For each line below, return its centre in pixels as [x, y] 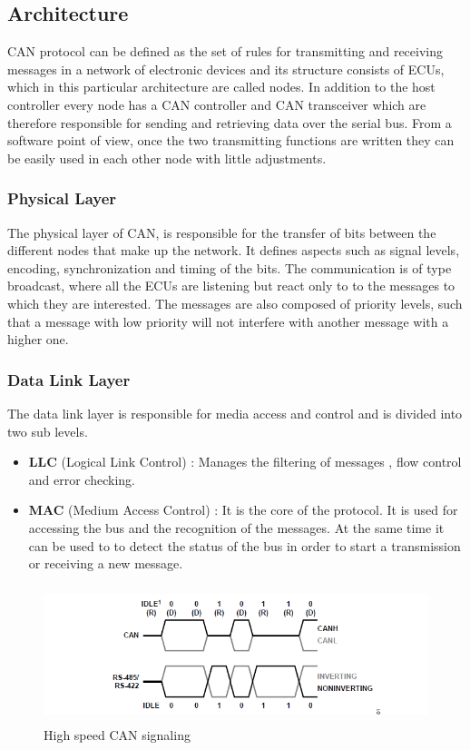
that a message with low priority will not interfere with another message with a [228, 321]
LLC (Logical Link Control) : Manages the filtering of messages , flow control [245, 462]
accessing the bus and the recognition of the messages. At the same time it [236, 527]
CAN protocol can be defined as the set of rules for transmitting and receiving [225, 51]
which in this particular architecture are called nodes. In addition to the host [221, 87]
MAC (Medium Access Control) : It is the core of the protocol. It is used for [243, 510]
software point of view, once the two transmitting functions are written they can [231, 140]
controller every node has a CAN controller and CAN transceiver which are [217, 104]
